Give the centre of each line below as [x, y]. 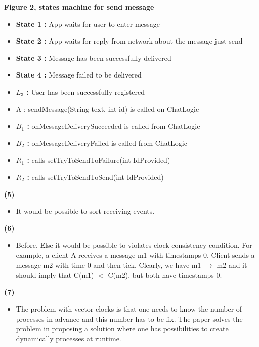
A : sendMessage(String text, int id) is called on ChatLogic [107, 109]
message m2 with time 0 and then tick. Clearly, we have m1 [109, 265]
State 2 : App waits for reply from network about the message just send [129, 41]
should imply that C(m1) [55, 275]
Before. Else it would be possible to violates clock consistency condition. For [134, 245]
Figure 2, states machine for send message [79, 7]
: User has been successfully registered [86, 91]
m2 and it [232, 265]
